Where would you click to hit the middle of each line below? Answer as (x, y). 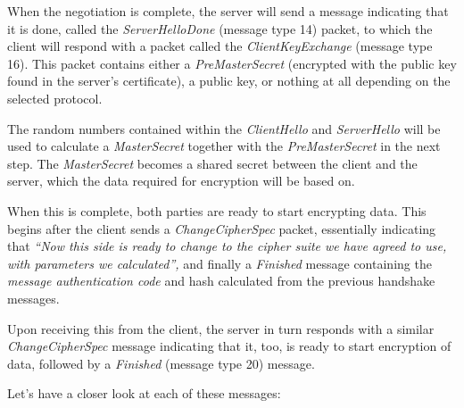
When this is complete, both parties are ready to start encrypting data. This (217, 210)
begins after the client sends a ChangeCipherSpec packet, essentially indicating (222, 228)
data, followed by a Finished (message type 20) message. (161, 363)
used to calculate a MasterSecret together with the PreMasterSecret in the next (224, 146)
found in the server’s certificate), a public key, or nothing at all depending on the (229, 81)
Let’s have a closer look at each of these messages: (144, 393)
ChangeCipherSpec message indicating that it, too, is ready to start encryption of (229, 346)
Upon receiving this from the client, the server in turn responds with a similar (221, 328)
